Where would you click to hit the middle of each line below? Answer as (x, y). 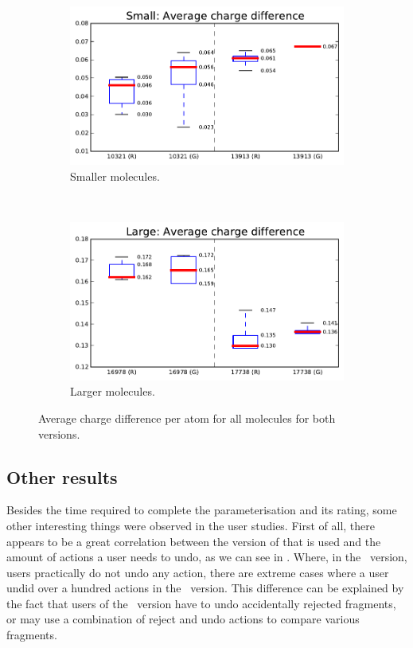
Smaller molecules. (115, 176)
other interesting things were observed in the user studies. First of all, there (191, 525)
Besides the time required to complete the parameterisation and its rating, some (202, 510)
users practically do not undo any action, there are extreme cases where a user (198, 572)
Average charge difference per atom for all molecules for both (187, 418)
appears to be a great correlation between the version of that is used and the (194, 541)
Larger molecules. (113, 391)
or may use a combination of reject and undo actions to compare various (183, 619)
